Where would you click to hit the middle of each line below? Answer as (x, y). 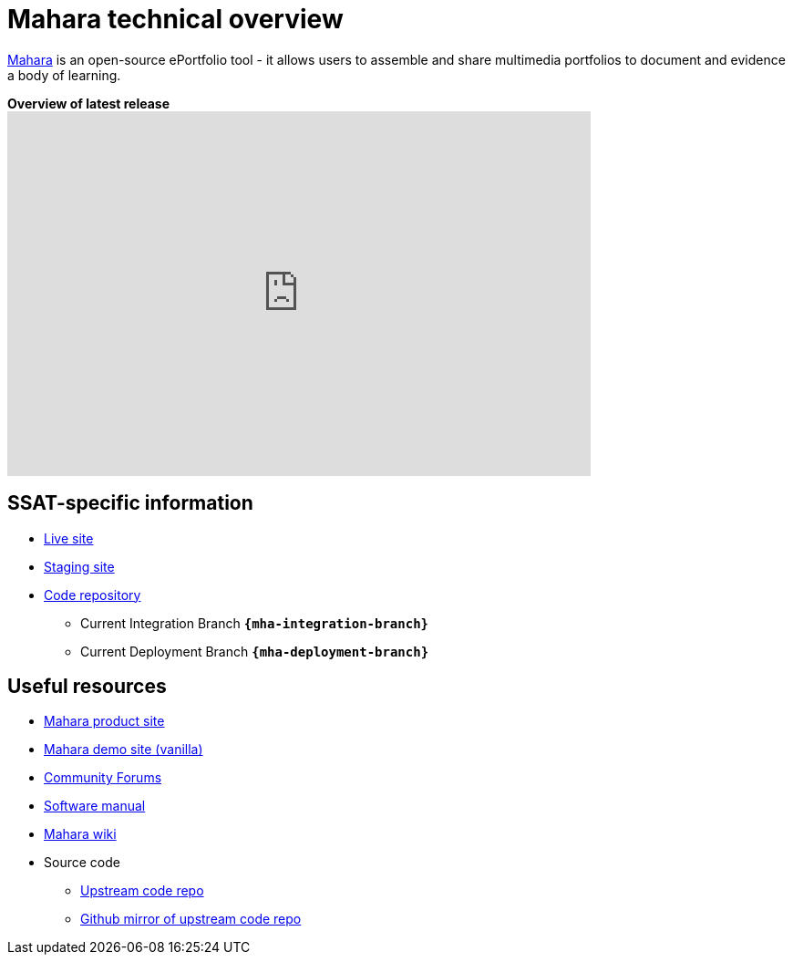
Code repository (93, 595)
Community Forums (103, 778)
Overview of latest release (89, 103)
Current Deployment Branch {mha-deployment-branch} (255, 651)
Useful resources (87, 687)
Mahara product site (104, 721)
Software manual (95, 806)
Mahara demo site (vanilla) (124, 750)
